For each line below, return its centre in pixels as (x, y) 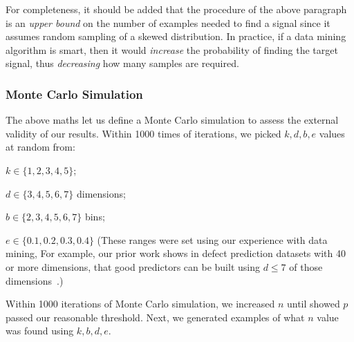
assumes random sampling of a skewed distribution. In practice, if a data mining (176, 36)
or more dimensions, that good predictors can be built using (133, 266)
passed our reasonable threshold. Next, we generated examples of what (155, 317)
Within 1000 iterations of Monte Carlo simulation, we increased (140, 304)
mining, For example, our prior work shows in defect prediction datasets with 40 (176, 253)
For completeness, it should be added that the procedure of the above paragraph (176, 9)
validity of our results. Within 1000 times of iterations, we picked (143, 133)
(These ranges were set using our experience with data (212, 239)
